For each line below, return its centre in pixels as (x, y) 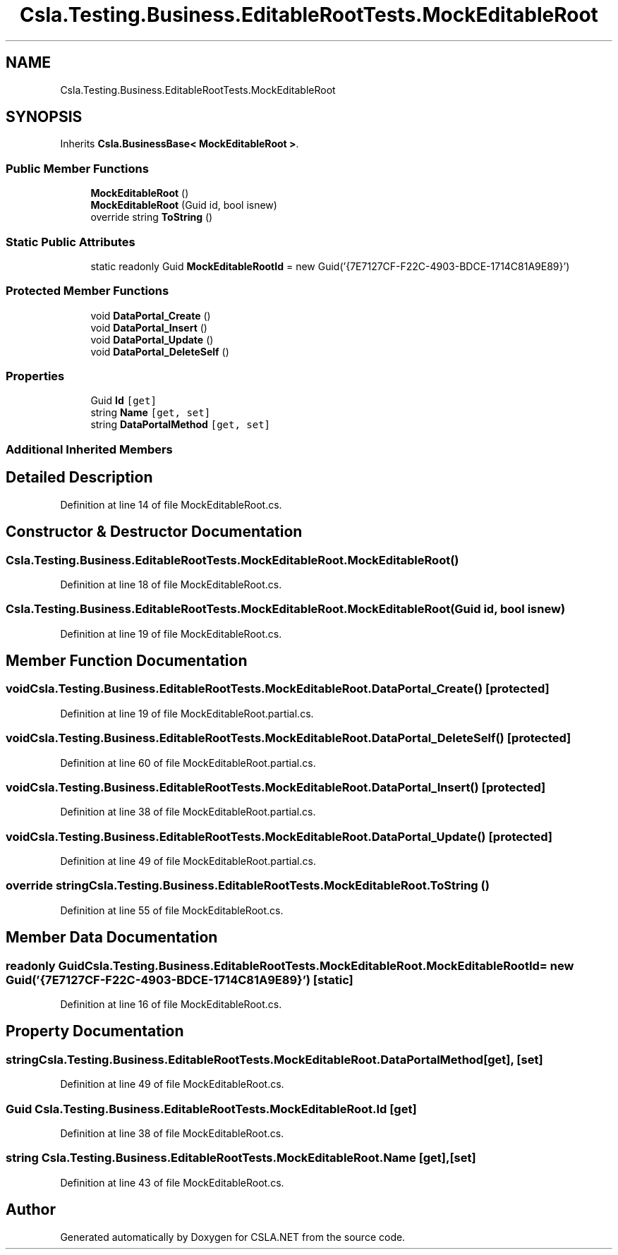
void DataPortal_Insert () (149, 327)
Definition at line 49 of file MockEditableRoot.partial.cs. (188, 861)
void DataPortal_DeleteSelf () (160, 351)
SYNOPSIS (44, 117)
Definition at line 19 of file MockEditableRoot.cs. (171, 633)
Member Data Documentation (112, 938)
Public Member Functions (77, 168)
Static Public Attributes (71, 242)
